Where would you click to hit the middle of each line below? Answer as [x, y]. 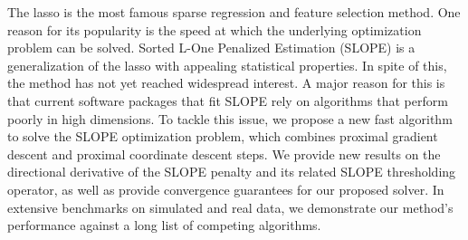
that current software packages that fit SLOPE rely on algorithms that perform [228, 100]
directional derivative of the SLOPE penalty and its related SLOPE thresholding [232, 172]
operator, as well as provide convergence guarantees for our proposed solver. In [226, 189]
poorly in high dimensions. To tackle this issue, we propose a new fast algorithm [230, 118]
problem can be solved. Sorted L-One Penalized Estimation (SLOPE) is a [211, 48]
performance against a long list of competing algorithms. [164, 225]
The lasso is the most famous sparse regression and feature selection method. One [234, 12]
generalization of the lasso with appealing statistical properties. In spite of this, [227, 65]
